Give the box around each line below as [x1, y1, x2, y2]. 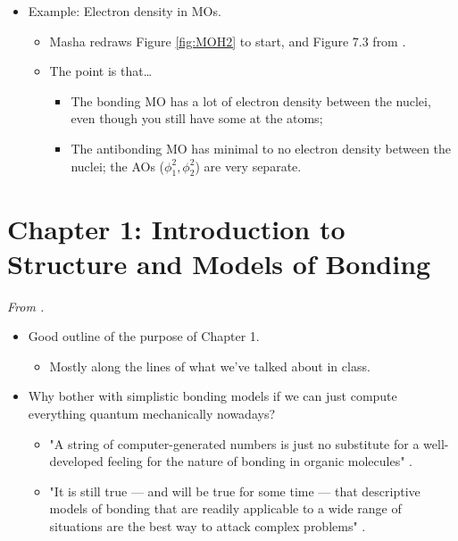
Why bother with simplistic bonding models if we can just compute [28, 387, 397, 405]
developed [49, 452, 104, 470]
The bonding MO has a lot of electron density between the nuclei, [71, 91, 431, 110]
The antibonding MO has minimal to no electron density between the [71, 138, 452, 157]
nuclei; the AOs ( [71, 156, 165, 175]
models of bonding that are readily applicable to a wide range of [49, 499, 402, 518]
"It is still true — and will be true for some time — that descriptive [49, 481, 421, 500]
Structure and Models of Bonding [7, 245, 431, 281]
